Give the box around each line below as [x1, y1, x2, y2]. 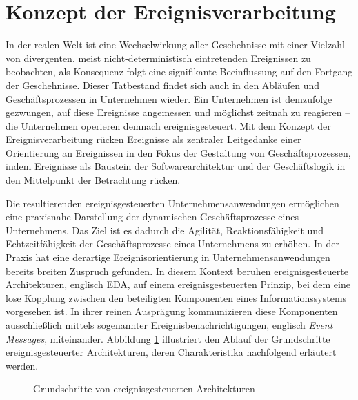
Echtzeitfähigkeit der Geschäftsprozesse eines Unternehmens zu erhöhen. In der [6, 236, 339, 251]
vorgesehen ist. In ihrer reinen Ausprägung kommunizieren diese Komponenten [6, 304, 338, 318]
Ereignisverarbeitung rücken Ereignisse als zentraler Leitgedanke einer [6, 132, 301, 146]
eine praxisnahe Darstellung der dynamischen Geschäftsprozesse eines [6, 209, 299, 224]
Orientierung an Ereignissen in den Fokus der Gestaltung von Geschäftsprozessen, [6, 145, 351, 160]
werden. [6, 358, 39, 372]
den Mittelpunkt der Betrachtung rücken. [6, 173, 181, 187]
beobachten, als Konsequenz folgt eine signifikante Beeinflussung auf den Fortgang [6, 64, 353, 79]
